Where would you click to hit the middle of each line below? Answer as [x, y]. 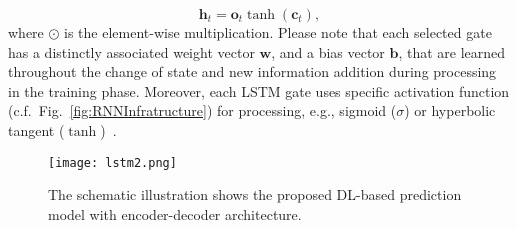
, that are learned [452, 51]
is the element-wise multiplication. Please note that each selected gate [278, 32]
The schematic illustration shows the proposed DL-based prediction [255, 194]
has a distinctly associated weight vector [131, 51]
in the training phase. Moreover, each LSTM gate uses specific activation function [259, 90]
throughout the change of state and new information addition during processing [252, 71]
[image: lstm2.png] [112, 162]
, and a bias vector [328, 51]
